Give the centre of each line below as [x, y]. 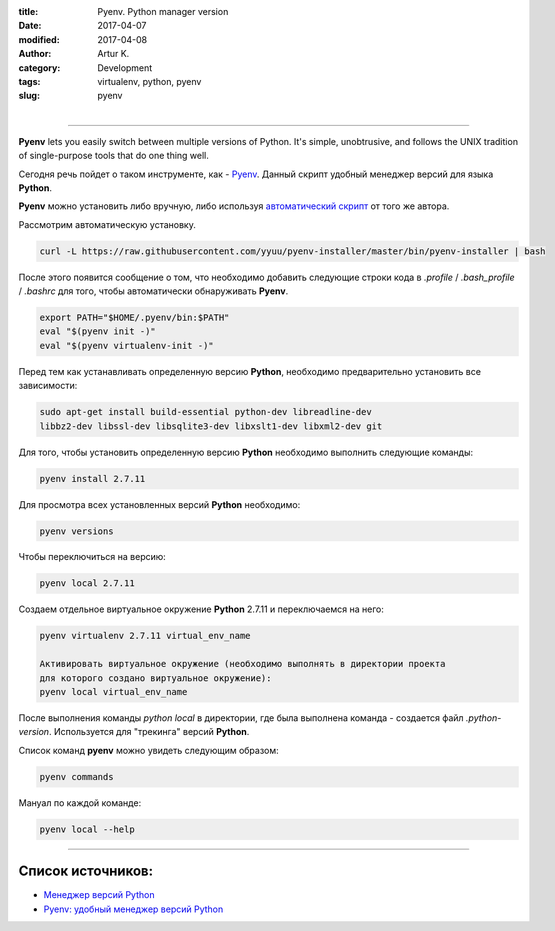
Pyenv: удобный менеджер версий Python [133, 909]
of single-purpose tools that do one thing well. [114, 156]
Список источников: [86, 871]
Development [125, 67]
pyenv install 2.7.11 [92, 478]
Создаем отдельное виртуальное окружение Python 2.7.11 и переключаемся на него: [201, 609]
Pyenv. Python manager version [163, 11]
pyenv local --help [87, 829]
